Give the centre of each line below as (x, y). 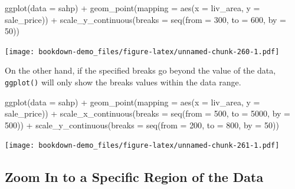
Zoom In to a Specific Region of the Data (134, 176)
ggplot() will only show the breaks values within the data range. (123, 82)
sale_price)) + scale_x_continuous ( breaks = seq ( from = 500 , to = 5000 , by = (147, 113)
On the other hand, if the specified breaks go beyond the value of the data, (140, 70)
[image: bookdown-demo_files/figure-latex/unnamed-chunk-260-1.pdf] (142, 52)
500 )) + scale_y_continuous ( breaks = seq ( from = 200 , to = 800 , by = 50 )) (142, 125)
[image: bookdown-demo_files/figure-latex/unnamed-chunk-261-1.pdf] (142, 146)
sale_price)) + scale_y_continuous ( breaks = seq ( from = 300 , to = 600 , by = (145, 19)
